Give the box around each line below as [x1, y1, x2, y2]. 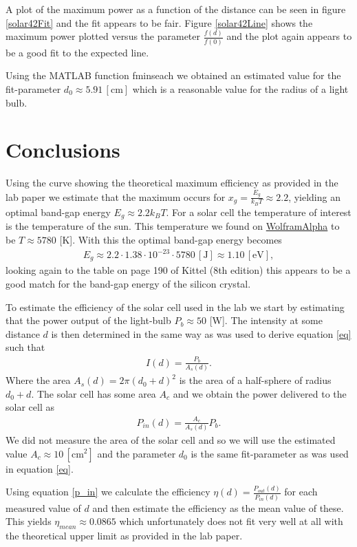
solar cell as [6, 400, 54, 414]
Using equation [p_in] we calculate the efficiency [6, 484, 210, 499]
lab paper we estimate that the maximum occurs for [6, 189, 226, 204]
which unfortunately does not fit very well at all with [119, 514, 343, 528]
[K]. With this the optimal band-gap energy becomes [59, 232, 282, 246]
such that [6, 340, 45, 354]
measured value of [6, 500, 81, 515]
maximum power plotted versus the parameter [6, 29, 201, 43]
